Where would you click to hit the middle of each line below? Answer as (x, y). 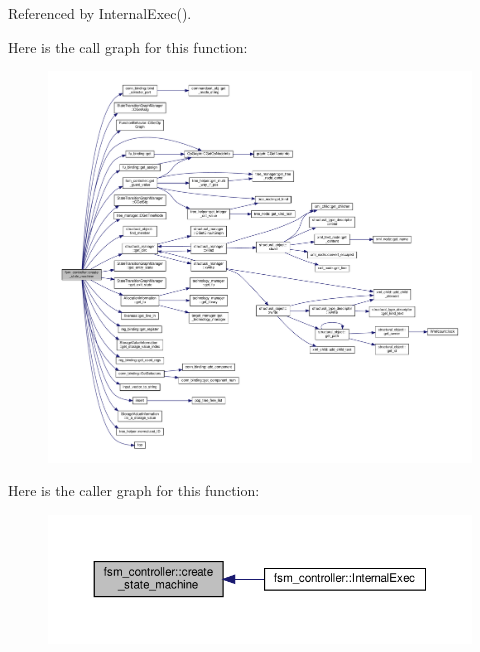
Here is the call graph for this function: (128, 46)
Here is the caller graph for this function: (134, 490)
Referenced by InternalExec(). (100, 13)
